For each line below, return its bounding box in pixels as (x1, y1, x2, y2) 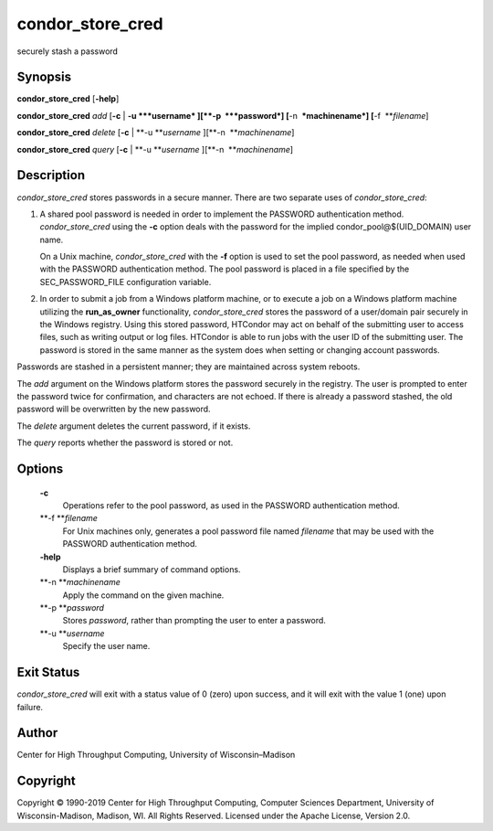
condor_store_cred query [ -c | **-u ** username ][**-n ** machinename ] (16, 144, 294, 154)
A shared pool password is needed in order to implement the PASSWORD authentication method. (39, 208, 404, 219)
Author (16, 725, 58, 740)
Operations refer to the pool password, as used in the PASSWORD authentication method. (62, 499, 401, 511)
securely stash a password (16, 46, 119, 57)
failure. (16, 701, 44, 712)
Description (16, 167, 86, 183)
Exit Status (16, 665, 80, 680)
